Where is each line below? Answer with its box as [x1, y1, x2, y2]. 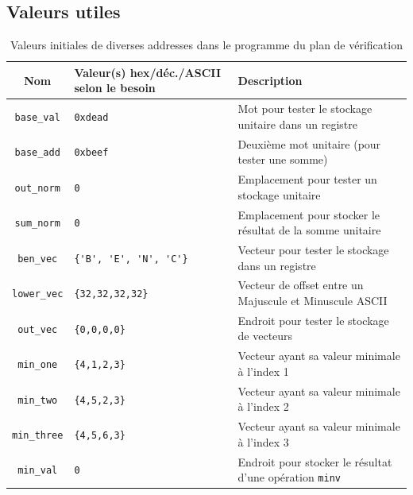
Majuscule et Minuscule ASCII [237, 292, 388, 309]
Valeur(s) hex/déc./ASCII [74, 64, 222, 80]
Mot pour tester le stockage [237, 100, 372, 117]
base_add [14, 147, 60, 159]
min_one [17, 359, 58, 371]
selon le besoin [74, 79, 156, 96]
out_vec [17, 323, 58, 335]
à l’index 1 [237, 362, 289, 379]
